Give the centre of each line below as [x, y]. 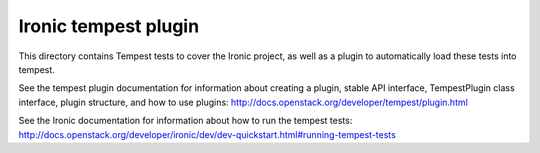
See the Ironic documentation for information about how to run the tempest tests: [185, 121]
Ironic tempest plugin [109, 26]
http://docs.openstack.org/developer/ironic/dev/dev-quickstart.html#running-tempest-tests [207, 134]
